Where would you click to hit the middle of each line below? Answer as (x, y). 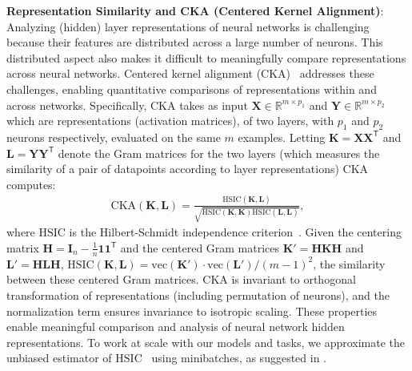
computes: (31, 184)
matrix (23, 247)
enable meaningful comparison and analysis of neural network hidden (176, 327)
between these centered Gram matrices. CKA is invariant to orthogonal (181, 279)
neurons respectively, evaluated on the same (114, 137)
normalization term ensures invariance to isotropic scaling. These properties (192, 311)
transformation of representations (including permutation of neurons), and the (198, 294)
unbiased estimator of (59, 358)
